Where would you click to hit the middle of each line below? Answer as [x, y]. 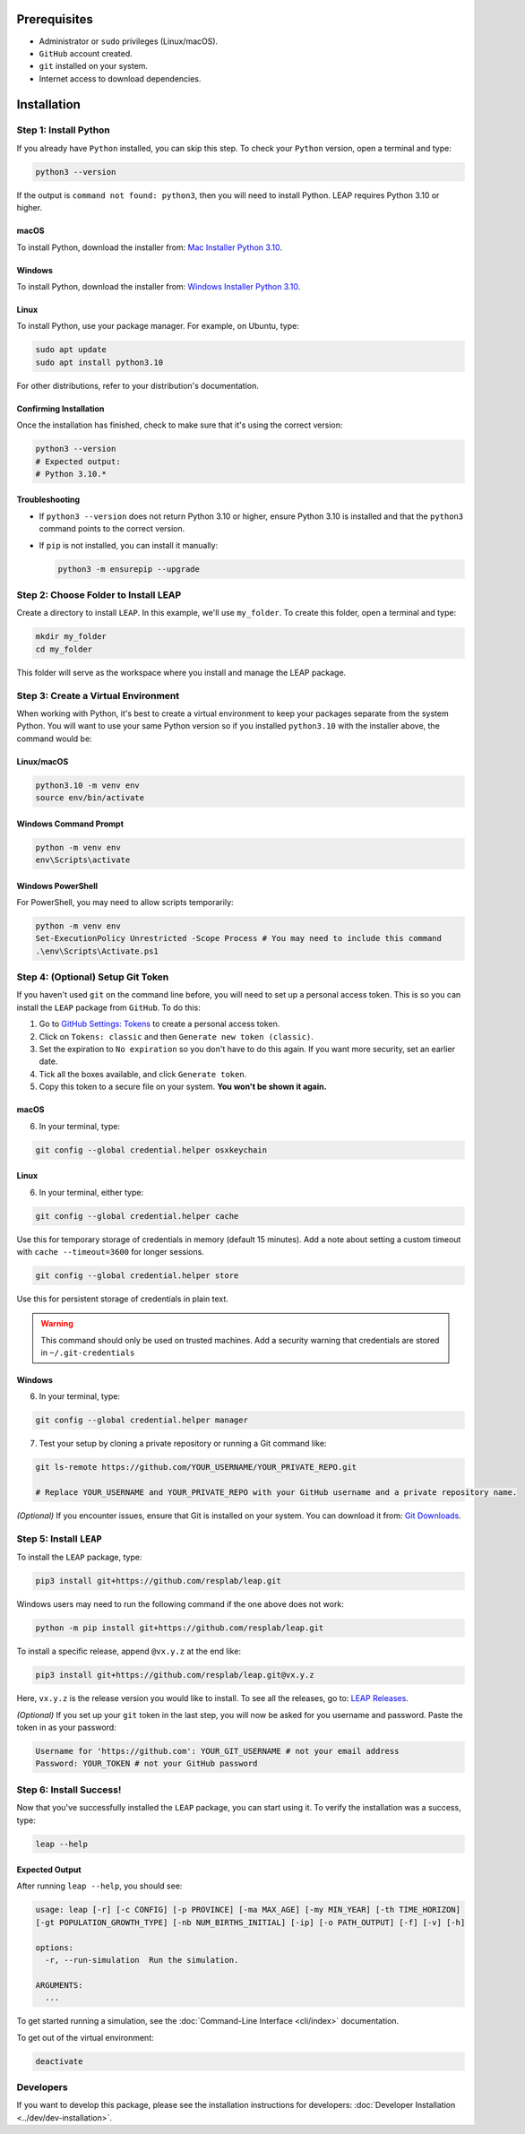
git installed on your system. [93, 66]
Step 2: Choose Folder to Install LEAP [99, 595]
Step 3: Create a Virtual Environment [98, 695]
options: [55, 1948]
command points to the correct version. [112, 529]
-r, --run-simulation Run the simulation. [142, 1960]
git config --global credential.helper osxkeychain [151, 1150]
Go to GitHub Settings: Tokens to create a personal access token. [159, 1024]
